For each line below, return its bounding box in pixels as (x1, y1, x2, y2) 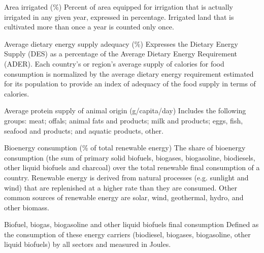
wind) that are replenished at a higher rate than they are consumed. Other (4, 182, 237, 193)
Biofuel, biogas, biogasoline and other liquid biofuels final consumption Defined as (4, 219, 259, 230)
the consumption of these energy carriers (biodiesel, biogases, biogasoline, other (4, 229, 251, 239)
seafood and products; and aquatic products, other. (4, 125, 163, 136)
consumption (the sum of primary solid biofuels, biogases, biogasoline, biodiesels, (4, 152, 255, 163)
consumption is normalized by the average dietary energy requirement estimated (4, 68, 254, 79)
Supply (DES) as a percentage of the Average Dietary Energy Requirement (4, 48, 237, 59)
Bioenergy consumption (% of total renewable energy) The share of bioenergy (4, 142, 246, 153)
